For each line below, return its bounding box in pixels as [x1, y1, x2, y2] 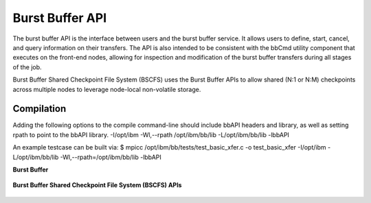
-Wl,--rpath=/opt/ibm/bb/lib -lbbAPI [60, 153, 161, 161]
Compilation [12, 103, 67, 115]
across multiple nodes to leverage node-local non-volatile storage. [12, 85, 201, 93]
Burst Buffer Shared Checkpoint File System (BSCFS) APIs [12, 181, 182, 189]
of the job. [12, 62, 42, 71]
